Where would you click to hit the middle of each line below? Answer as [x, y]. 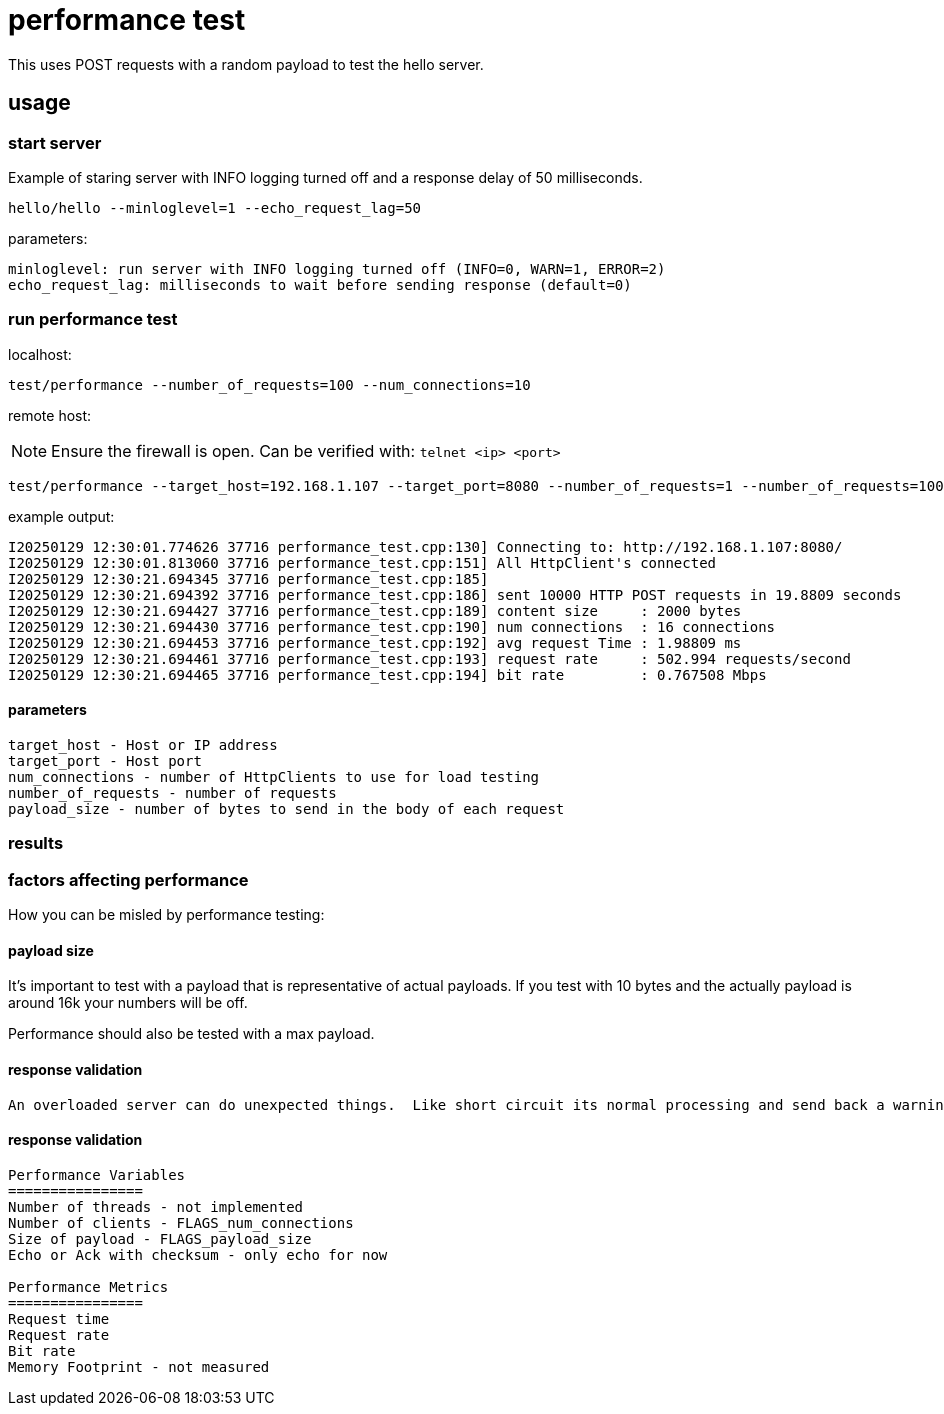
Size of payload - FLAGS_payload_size [160, 1238]
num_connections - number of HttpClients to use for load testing [274, 776]
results [36, 843]
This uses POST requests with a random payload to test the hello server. [246, 64]
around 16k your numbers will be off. [128, 1003]
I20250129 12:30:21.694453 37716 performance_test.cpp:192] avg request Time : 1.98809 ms [375, 642]
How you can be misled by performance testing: [166, 915]
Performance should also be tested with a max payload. [191, 1034]
